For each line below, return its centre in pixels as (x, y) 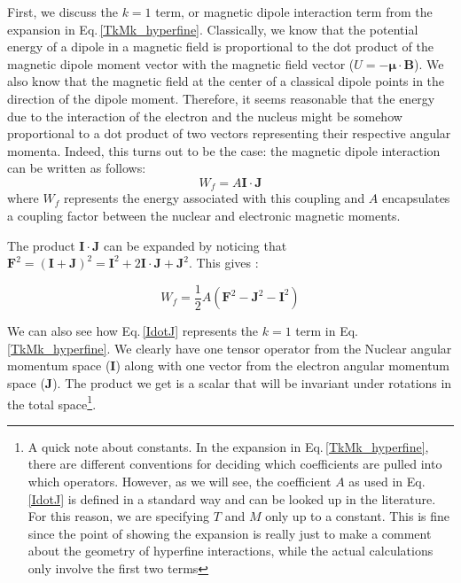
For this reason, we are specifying (119, 516)
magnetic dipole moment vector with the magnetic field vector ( (181, 63)
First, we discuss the (63, 12)
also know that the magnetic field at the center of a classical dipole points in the (226, 81)
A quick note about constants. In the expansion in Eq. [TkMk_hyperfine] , (228, 446)
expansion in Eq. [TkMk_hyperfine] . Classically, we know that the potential (213, 29)
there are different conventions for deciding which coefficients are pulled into (235, 464)
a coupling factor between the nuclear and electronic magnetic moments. (204, 215)
